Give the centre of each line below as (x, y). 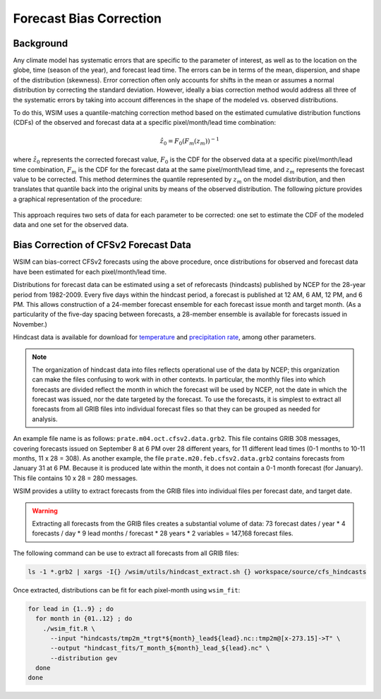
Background (41, 43)
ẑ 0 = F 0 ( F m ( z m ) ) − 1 (190, 141)
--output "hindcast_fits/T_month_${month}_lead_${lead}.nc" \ (160, 648)
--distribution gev (84, 658)
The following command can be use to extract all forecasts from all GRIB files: (126, 553)
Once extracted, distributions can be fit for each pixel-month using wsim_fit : (127, 590)
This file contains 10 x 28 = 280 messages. (75, 478)
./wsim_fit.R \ (69, 628)
